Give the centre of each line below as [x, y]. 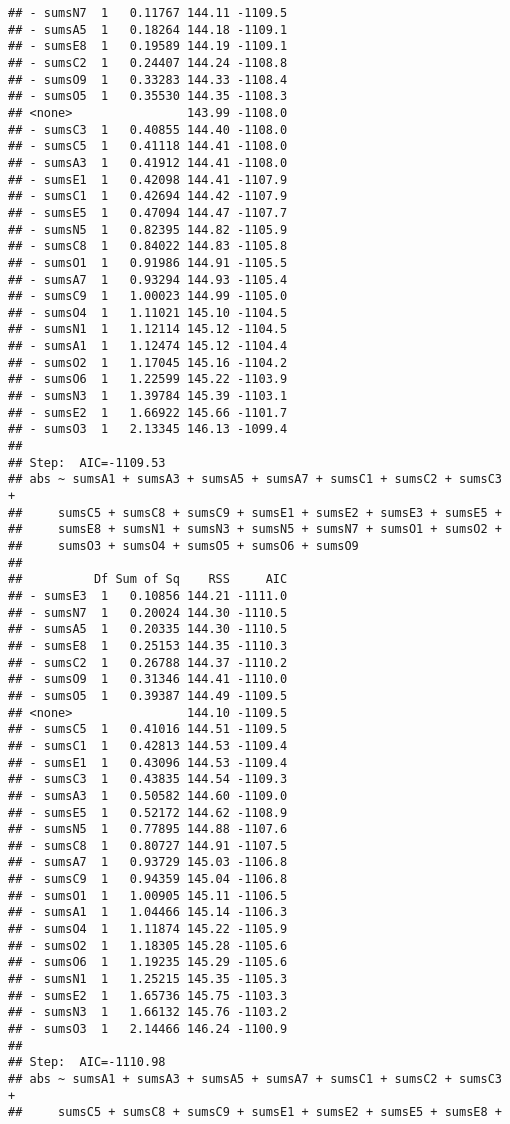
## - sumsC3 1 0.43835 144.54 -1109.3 [148, 779]
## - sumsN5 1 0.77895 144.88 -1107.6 [148, 829]
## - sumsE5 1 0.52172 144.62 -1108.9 [148, 812]
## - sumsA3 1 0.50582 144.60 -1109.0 [148, 795]
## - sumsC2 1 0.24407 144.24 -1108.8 [148, 62]
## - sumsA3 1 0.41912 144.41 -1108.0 [148, 162]
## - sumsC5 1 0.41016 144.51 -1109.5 [148, 729]
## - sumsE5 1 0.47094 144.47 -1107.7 [148, 212]
